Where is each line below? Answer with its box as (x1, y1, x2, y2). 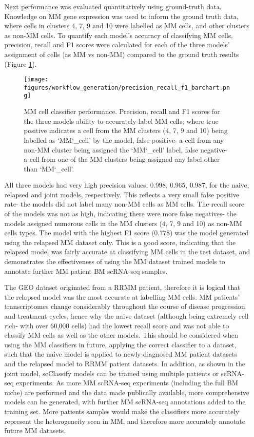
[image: (24, 76, 49, 83)
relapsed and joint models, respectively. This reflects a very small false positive (4, 189, 239, 199)
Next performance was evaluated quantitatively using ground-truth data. (4, 1, 222, 11)
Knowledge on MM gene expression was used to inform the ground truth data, (4, 11, 239, 21)
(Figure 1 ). (4, 58, 37, 69)
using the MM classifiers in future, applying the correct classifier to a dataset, (4, 339, 236, 349)
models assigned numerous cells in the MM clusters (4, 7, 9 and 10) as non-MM (4, 218, 242, 228)
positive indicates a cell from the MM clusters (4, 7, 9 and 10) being (24, 125, 228, 135)
